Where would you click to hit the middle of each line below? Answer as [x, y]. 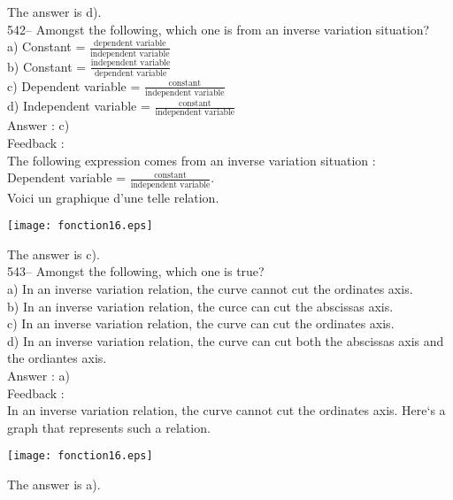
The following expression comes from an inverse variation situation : [192, 160]
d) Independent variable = [79, 106]
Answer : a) [38, 375]
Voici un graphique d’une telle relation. [113, 197]
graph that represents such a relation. [109, 427]
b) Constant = [47, 66]
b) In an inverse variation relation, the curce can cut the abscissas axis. [200, 306]
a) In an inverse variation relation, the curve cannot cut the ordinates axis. [210, 288]
